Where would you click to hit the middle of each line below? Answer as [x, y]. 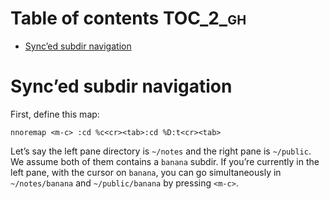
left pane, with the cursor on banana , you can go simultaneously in [146, 172]
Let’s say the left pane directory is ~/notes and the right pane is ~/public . [161, 151]
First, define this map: [55, 114]
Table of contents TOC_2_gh [128, 18]
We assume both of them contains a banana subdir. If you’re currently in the [165, 161]
